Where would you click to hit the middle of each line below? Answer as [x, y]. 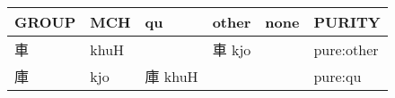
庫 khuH [171, 76]
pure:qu [338, 76]
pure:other [346, 49]
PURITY [347, 22]
